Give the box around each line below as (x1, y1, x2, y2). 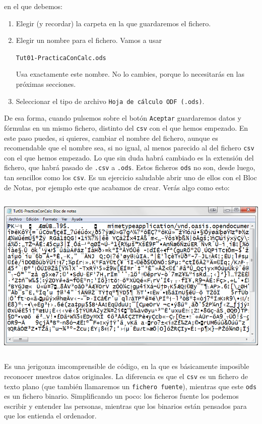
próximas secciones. (16, 79, 76, 89)
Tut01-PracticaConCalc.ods (16, 54, 106, 62)
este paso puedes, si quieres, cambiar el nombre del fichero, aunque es (4, 132, 218, 143)
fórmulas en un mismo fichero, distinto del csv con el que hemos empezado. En (4, 122, 248, 133)
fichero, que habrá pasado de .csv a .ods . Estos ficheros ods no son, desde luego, (4, 162, 255, 173)
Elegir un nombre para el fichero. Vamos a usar (16, 35, 162, 45)
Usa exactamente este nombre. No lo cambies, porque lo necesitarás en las (16, 69, 244, 79)
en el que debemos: (4, 1, 62, 11)
